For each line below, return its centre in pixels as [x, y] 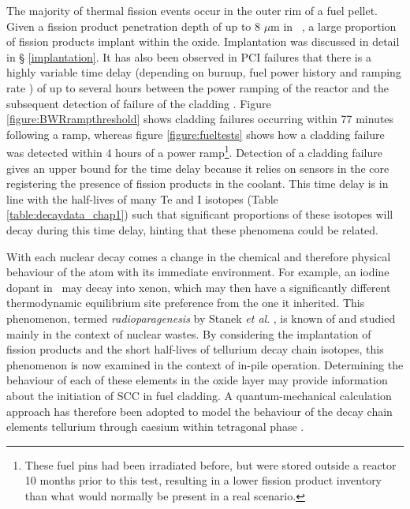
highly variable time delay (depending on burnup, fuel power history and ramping [204, 72]
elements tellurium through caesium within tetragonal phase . [155, 427]
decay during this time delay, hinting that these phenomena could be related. [192, 229]
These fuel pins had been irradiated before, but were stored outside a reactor [211, 464]
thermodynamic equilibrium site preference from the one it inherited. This [186, 303]
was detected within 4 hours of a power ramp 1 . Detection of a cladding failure [194, 151]
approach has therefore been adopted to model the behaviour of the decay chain [199, 411]
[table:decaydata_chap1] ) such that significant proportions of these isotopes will [200, 214]
